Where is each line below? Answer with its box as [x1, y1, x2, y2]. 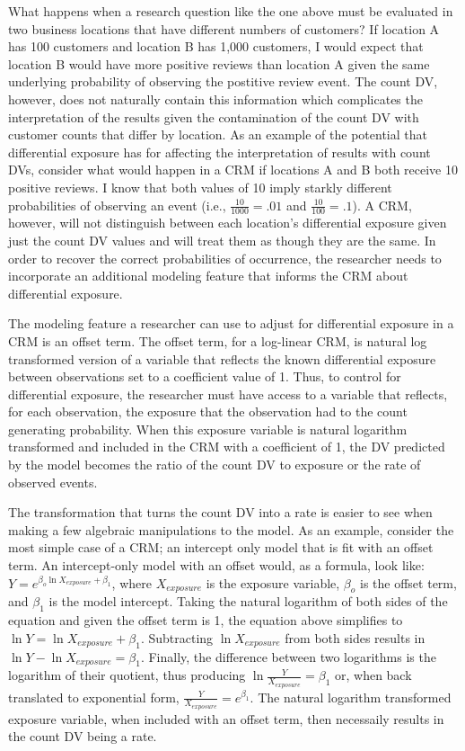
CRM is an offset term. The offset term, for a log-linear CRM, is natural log [8, 331, 427, 350]
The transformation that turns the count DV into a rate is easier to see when [8, 503, 433, 522]
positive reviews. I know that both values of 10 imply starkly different [8, 177, 392, 196]
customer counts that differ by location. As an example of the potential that [8, 125, 427, 144]
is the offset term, [360, 573, 457, 592]
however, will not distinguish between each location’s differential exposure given [8, 213, 447, 232]
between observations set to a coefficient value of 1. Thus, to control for [8, 367, 401, 386]
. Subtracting [140, 628, 214, 647]
